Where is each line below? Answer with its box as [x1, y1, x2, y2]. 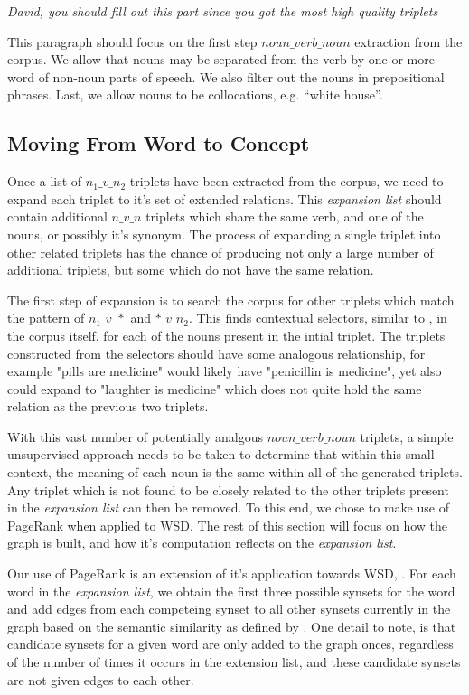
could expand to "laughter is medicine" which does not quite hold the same [7, 379, 422, 398]
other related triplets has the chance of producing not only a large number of [7, 242, 434, 261]
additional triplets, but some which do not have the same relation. [7, 260, 374, 279]
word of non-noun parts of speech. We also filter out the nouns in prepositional [7, 67, 445, 86]
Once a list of [7, 172, 82, 191]
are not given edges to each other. [7, 670, 194, 689]
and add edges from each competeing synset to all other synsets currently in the [7, 599, 451, 618]
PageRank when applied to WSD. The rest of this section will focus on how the [7, 515, 448, 534]
